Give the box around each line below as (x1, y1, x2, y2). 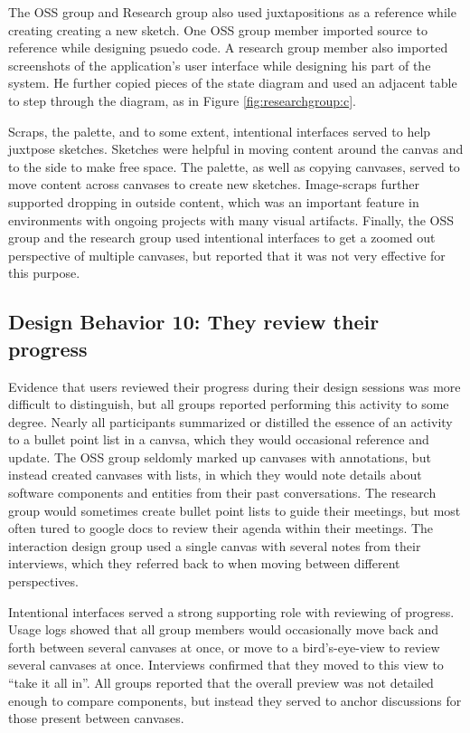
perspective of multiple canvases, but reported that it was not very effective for (8, 245, 446, 264)
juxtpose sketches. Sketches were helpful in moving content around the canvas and (8, 139, 464, 158)
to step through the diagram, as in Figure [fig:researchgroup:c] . (8, 90, 356, 109)
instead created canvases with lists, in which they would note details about (8, 465, 422, 484)
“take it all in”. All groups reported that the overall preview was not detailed (8, 673, 434, 691)
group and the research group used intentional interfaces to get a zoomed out (8, 228, 436, 247)
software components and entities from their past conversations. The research (8, 483, 437, 502)
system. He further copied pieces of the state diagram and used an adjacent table (8, 73, 457, 92)
